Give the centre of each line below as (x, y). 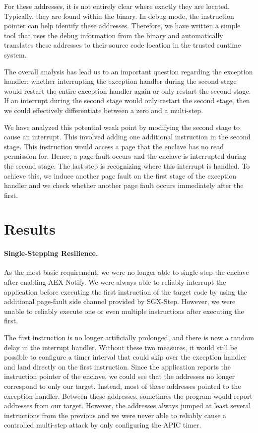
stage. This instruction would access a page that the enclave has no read (114, 146)
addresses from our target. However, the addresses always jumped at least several (128, 405)
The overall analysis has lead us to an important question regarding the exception (129, 71)
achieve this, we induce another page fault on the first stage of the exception (120, 175)
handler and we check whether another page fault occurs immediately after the (124, 185)
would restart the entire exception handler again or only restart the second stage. (128, 91)
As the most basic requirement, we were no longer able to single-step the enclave (127, 272)
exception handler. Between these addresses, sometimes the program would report (128, 396)
